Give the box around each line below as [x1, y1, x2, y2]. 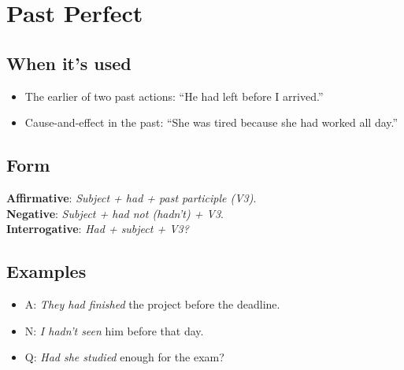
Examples [6, 259, 87, 283]
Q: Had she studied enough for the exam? [24, 349, 224, 365]
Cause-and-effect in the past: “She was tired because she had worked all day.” [24, 114, 398, 131]
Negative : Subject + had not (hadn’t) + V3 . [6, 205, 224, 221]
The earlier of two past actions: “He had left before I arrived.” [24, 87, 324, 104]
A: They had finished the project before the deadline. [24, 295, 280, 312]
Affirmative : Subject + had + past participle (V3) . [6, 189, 257, 205]
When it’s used [6, 50, 132, 75]
